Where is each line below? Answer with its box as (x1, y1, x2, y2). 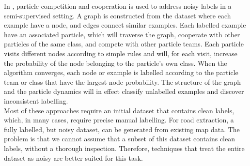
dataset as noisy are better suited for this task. (4, 152, 143, 163)
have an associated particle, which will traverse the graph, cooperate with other (4, 29, 240, 39)
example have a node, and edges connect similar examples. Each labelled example (4, 20, 246, 30)
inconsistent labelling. (4, 95, 68, 106)
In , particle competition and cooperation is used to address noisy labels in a (4, 1, 232, 11)
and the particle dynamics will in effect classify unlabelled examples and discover (4, 86, 244, 96)
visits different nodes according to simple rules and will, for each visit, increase (4, 48, 237, 58)
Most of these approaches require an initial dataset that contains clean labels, (4, 105, 234, 115)
